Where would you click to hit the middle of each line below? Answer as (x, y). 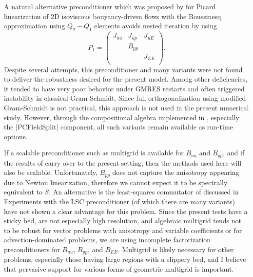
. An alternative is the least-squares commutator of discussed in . (146, 192)
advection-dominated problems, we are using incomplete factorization (107, 240)
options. (16, 136)
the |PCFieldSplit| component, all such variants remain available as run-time (118, 127)
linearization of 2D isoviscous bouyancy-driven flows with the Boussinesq (113, 16)
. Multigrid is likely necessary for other (176, 249)
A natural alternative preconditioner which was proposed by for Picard (110, 6)
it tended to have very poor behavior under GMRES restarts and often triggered (124, 88)
